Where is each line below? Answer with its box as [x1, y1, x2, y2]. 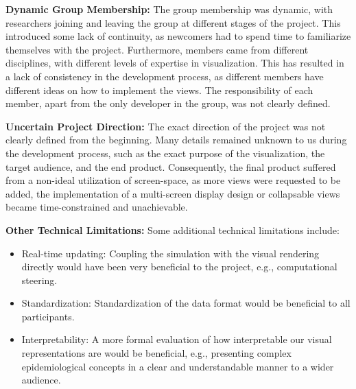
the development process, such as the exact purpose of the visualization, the [5, 145, 325, 160]
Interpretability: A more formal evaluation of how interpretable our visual [21, 332, 332, 346]
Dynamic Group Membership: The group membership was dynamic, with [5, 2, 333, 16]
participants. [21, 309, 75, 323]
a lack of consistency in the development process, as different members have [5, 69, 324, 83]
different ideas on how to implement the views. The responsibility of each [5, 82, 313, 97]
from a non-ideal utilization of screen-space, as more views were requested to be [5, 173, 341, 187]
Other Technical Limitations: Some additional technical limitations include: [5, 222, 340, 237]
